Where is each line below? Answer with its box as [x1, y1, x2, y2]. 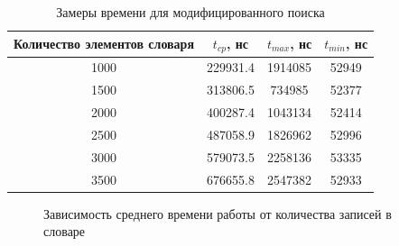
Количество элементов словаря [14, 34, 194, 53]
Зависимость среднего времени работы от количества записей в [43, 204, 392, 223]
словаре [43, 222, 86, 241]
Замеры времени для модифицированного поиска [56, 3, 325, 21]
